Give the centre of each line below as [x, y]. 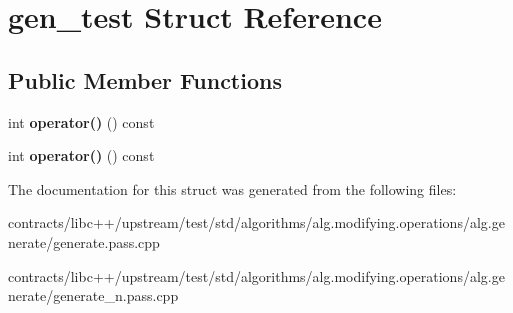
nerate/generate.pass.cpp [84, 241]
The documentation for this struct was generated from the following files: [232, 188]
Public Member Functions [145, 79]
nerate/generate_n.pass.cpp [93, 295]
